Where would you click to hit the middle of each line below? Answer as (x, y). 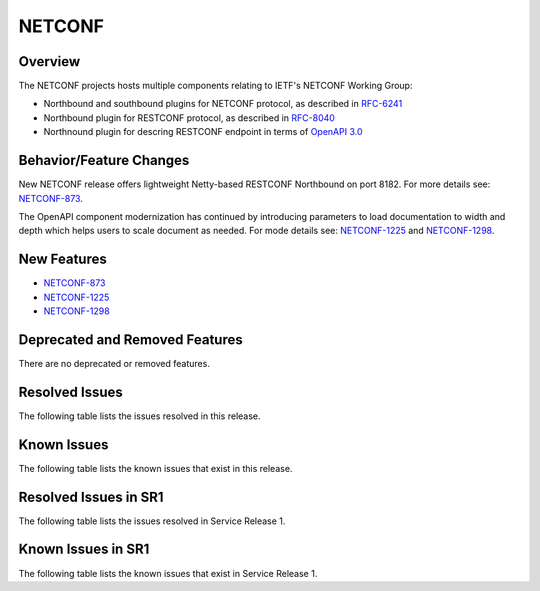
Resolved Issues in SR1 (91, 496)
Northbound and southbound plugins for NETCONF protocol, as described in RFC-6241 (223, 104)
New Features (62, 259)
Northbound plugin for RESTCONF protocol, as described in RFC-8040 (189, 117)
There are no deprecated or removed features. (114, 363)
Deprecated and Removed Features (131, 339)
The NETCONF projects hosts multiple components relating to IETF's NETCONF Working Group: (215, 86)
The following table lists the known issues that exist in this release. (155, 468)
